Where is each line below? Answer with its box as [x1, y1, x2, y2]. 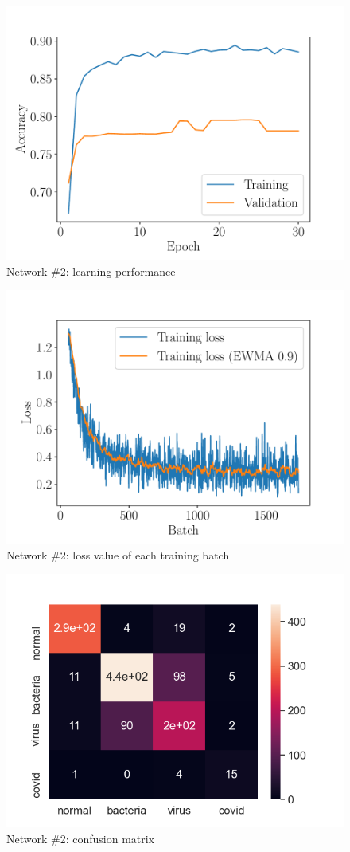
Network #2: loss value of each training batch [6, 546, 230, 563]
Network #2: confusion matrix [6, 830, 155, 846]
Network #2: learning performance [6, 262, 176, 279]
